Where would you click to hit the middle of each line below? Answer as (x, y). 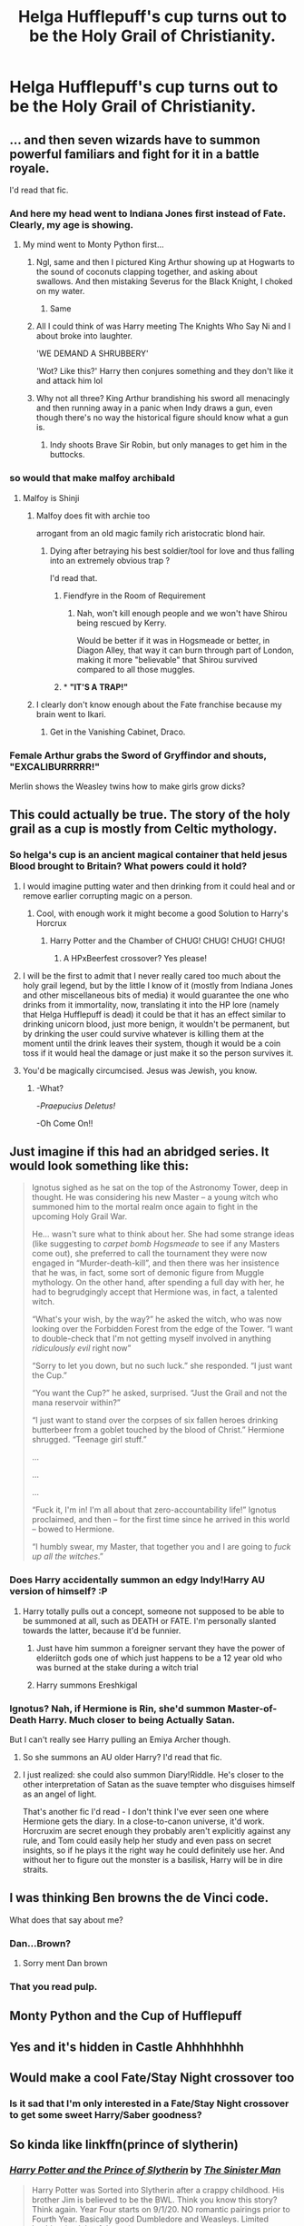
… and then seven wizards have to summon (135, 139)
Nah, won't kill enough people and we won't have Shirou (182, 613)
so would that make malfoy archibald (92, 478)
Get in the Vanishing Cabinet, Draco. (118, 732)
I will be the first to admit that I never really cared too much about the (152, 975)
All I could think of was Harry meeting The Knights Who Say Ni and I (163, 326)
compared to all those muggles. (136, 669)
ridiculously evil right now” (81, 1348)
